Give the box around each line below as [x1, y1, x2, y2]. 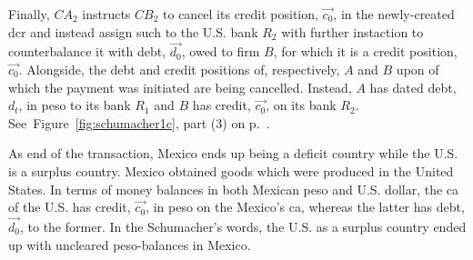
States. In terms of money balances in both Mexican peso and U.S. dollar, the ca [8, 179, 459, 198]
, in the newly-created [333, 5, 455, 23]
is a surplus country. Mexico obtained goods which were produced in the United [8, 161, 454, 180]
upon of [396, 60, 439, 78]
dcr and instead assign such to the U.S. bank [8, 22, 258, 41]
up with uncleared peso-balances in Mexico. [8, 235, 251, 254]
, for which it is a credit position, [273, 42, 458, 61]
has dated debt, [369, 77, 457, 96]
